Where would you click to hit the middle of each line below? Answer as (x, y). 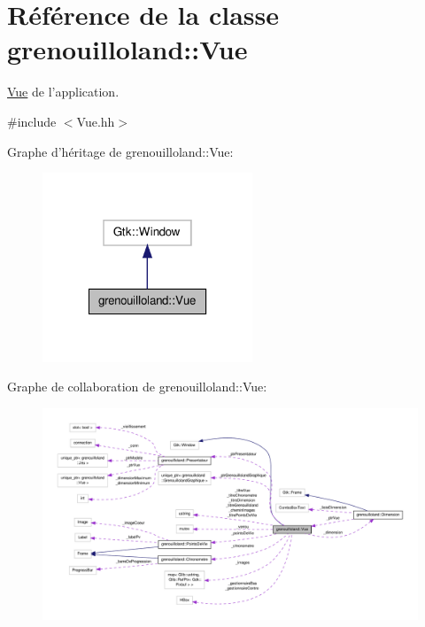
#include (32, 121)
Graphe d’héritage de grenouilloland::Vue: (120, 151)
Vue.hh (96, 121)
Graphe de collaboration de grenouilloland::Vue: (137, 387)
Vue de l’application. (63, 92)
